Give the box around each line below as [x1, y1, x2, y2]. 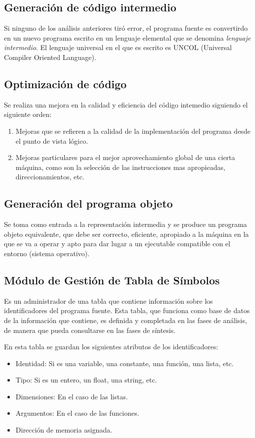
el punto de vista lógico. [15, 135, 88, 146]
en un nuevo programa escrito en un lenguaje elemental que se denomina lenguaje [4, 32, 251, 43]
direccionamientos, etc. [15, 171, 85, 182]
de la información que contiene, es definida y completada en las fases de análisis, [4, 315, 247, 325]
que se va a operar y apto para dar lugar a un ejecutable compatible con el [4, 238, 230, 249]
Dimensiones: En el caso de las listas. [15, 391, 128, 401]
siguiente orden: [4, 109, 52, 119]
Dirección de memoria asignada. [15, 425, 112, 435]
